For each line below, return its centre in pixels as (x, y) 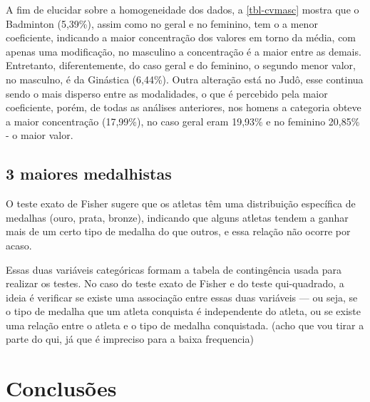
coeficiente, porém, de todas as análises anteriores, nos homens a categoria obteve (184, 107)
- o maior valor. (40, 135)
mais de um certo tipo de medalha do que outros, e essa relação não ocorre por (178, 231)
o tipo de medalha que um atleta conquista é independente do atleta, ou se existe (183, 311)
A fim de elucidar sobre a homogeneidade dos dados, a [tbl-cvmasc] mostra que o (183, 9)
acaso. (19, 245)
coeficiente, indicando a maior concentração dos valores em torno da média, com (181, 37)
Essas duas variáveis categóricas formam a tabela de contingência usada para (174, 269)
